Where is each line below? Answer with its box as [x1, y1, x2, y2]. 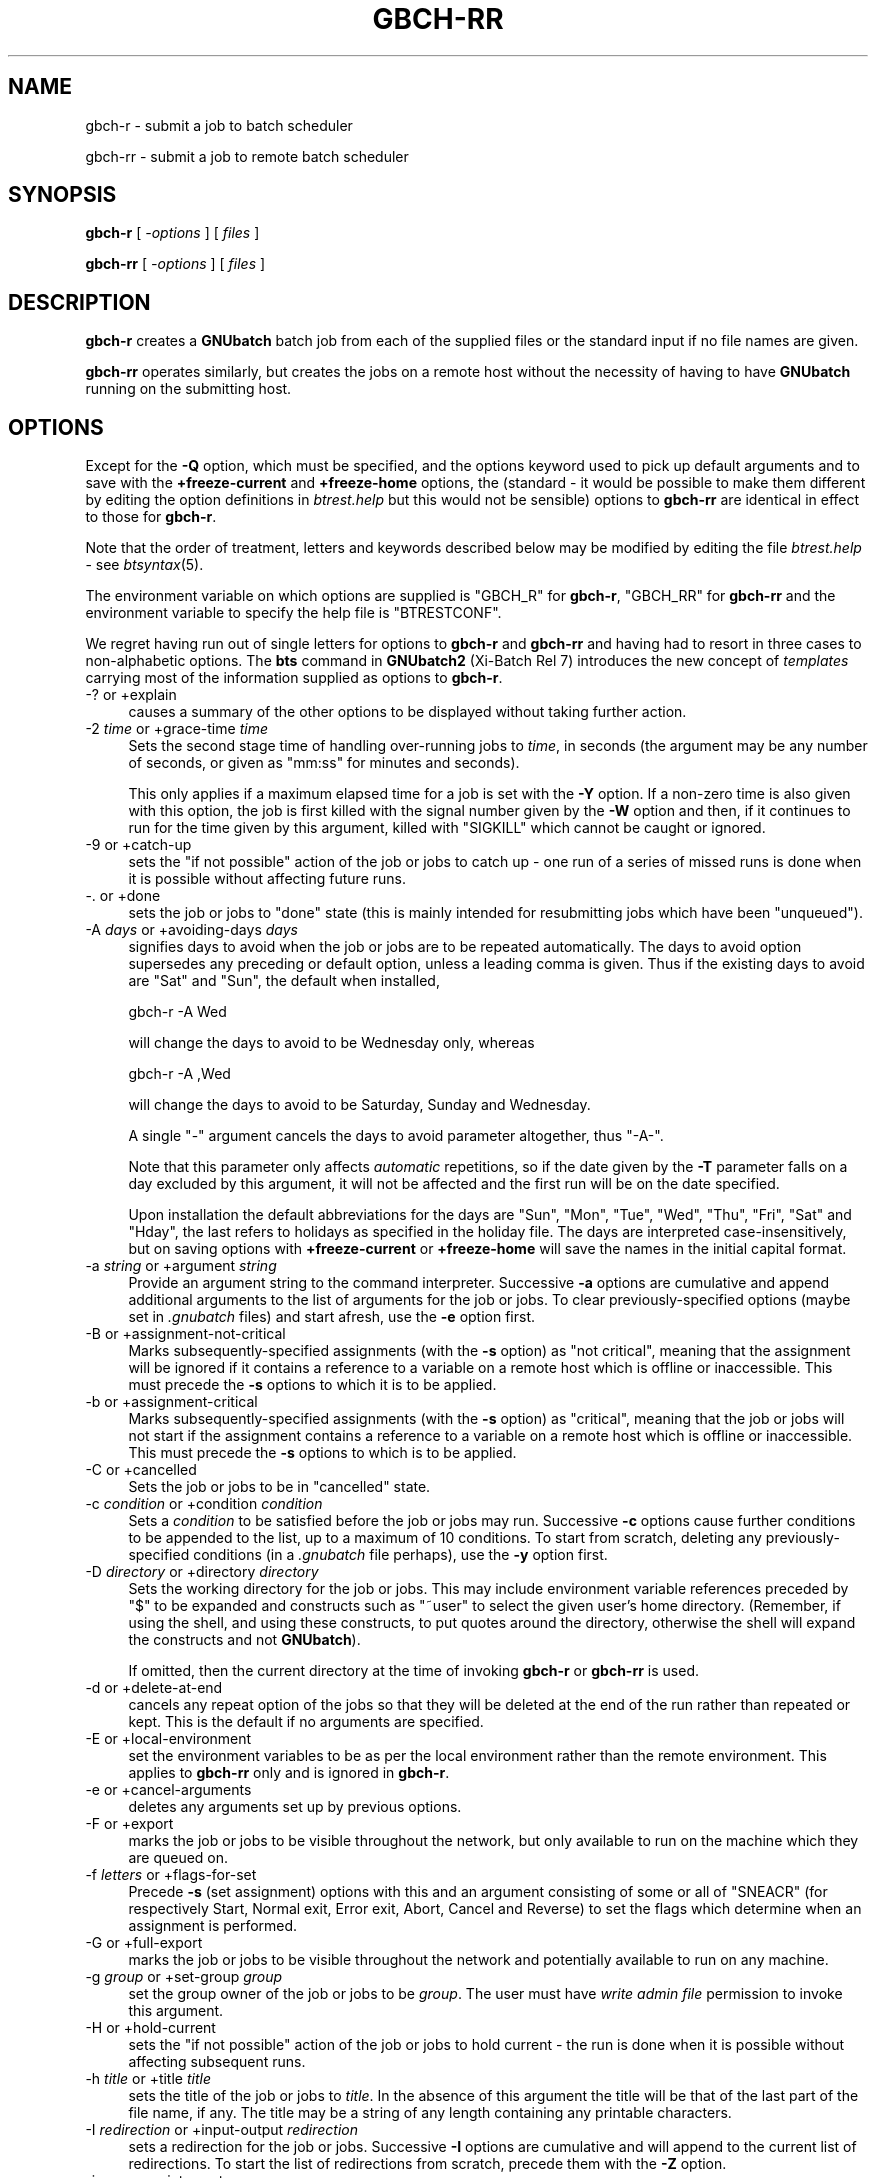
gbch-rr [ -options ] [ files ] [85, 255, 266, 273]
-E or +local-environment [85, 1730, 252, 1748]
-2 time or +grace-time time [85, 720, 268, 738]
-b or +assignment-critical [85, 1393, 258, 1411]
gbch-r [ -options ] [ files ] [85, 224, 260, 242]
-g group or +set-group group [85, 1968, 283, 1986]
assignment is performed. [128, 1917, 298, 1935]
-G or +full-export [85, 1934, 203, 1952]
